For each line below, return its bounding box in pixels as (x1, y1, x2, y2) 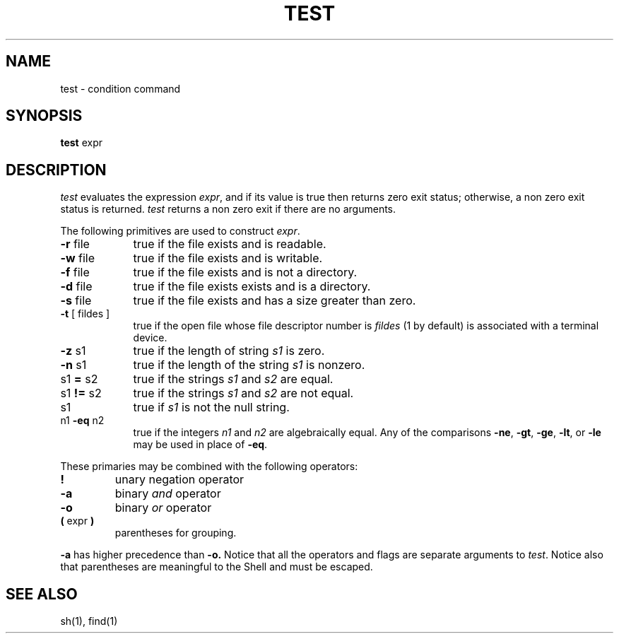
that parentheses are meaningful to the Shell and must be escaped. (60, 561, 373, 573)
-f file (60, 265, 90, 280)
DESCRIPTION (6, 160, 107, 179)
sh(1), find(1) (60, 615, 118, 628)
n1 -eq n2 (60, 414, 105, 427)
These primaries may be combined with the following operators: (60, 460, 358, 473)
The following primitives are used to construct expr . (60, 225, 300, 238)
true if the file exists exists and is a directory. (133, 279, 371, 294)
